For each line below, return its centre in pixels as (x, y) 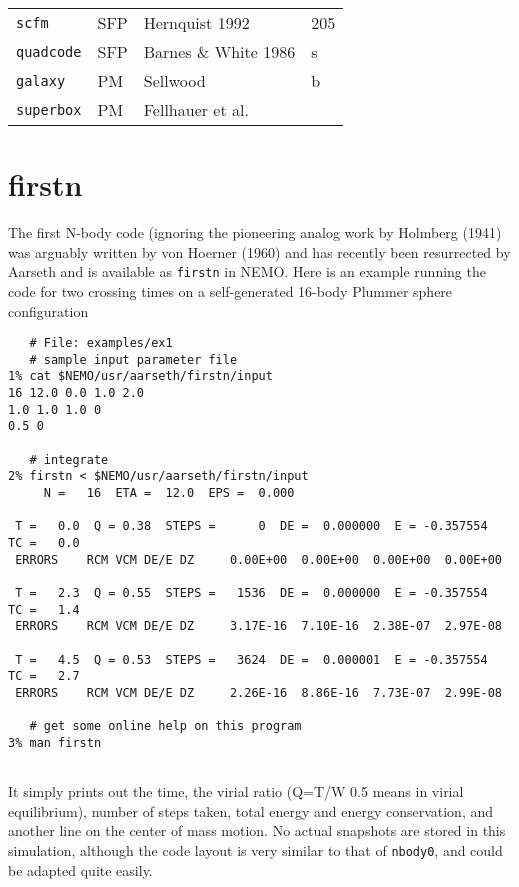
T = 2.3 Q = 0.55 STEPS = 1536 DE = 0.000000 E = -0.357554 (251, 593)
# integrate (69, 459)
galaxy (41, 80)
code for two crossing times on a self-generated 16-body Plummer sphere (230, 290)
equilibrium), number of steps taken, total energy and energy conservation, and (251, 810)
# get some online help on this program (165, 726)
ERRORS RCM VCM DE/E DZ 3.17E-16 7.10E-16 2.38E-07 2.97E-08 (258, 626)
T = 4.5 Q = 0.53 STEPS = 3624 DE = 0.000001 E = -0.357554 (251, 659)
